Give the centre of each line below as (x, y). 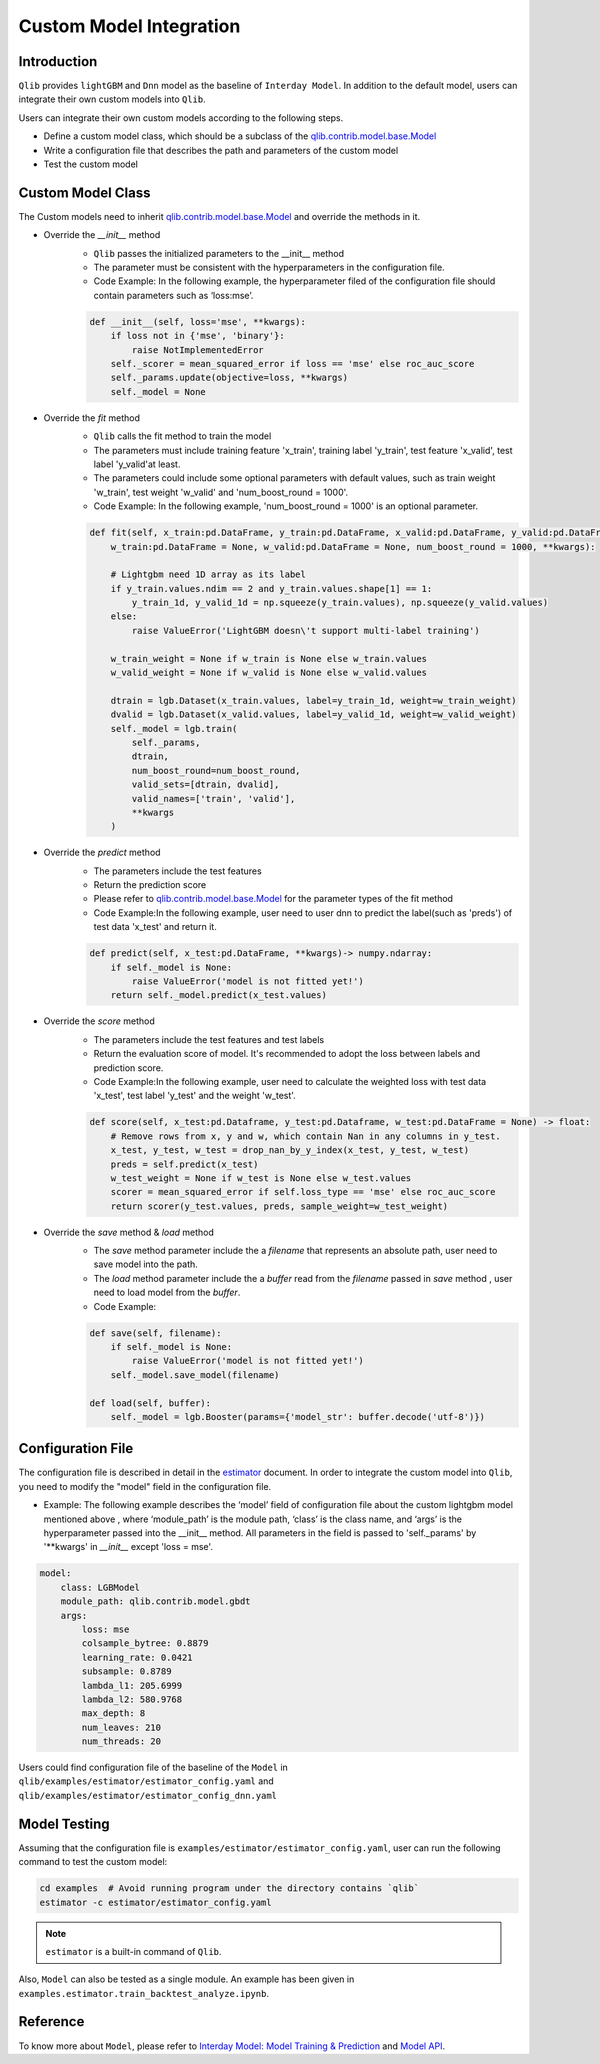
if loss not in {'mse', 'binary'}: (197, 336)
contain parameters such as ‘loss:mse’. (173, 295)
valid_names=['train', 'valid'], (213, 798)
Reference (51, 2021)
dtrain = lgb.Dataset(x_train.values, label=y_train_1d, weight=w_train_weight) (313, 700)
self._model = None (158, 391)
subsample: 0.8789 (126, 1671)
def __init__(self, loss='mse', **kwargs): (198, 321)
